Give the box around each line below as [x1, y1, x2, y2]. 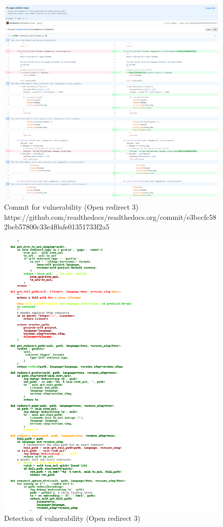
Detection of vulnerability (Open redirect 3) [4, 512, 140, 523]
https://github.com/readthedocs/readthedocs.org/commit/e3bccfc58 [4, 211, 216, 222]
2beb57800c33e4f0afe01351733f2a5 [4, 221, 109, 232]
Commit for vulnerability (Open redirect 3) [4, 202, 139, 212]
